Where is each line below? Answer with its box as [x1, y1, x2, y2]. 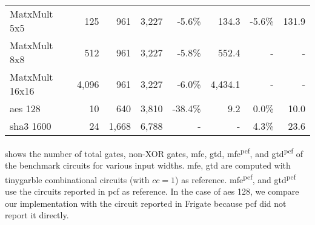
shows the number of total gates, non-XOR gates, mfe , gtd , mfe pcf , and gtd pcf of [5, 146, 303, 160]
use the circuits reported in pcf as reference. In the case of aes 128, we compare [5, 185, 299, 198]
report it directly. [5, 209, 69, 221]
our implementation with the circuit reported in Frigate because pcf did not [5, 196, 287, 209]
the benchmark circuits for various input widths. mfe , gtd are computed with [5, 159, 291, 172]
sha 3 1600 [10, 119, 51, 133]
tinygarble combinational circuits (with [5, 173, 150, 186]
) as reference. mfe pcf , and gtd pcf [175, 171, 296, 186]
